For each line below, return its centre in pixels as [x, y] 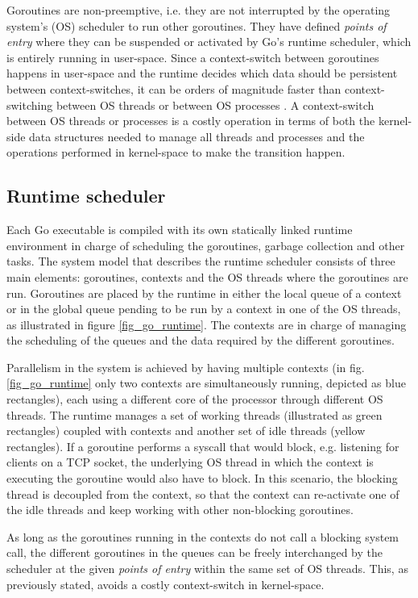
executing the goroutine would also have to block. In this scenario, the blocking [202, 478]
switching [30, 105]
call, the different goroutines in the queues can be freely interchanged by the [195, 552]
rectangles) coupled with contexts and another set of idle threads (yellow [186, 431]
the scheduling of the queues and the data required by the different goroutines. [201, 340]
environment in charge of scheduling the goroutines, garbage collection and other [206, 245]
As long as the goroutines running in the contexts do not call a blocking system [203, 536]
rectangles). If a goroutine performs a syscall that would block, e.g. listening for [203, 446]
